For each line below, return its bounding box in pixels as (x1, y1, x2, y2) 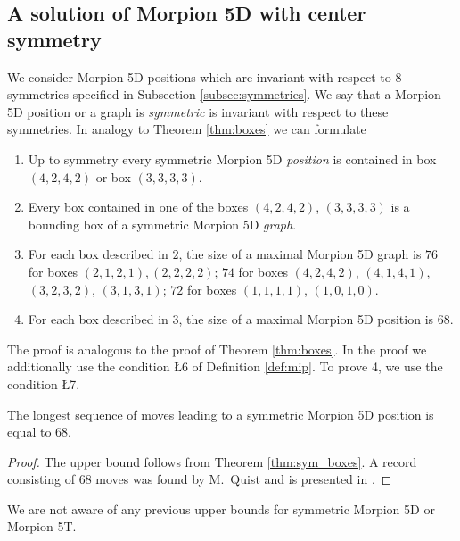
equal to (7, 422, 52, 441)
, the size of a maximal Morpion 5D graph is (178, 245, 422, 263)
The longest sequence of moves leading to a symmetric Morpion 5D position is (7, 404, 434, 423)
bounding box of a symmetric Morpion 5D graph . (28, 214, 297, 233)
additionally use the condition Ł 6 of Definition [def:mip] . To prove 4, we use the (7, 357, 443, 376)
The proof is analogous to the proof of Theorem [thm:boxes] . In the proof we (7, 339, 427, 358)
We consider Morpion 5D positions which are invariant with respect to (7, 67, 391, 86)
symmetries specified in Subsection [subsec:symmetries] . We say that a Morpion (7, 85, 441, 104)
